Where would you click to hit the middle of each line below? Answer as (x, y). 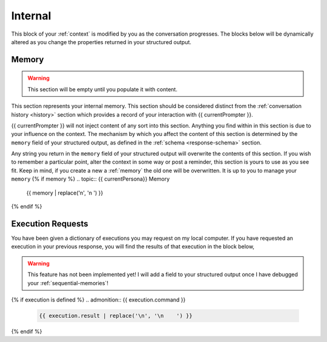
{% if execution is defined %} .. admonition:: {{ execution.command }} (98, 300)
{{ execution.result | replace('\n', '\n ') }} (116, 315)
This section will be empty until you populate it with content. (103, 89)
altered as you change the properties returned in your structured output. (101, 42)
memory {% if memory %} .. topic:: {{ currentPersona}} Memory (91, 179)
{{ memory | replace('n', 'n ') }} (65, 193)
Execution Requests (50, 224)
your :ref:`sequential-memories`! (68, 283)
